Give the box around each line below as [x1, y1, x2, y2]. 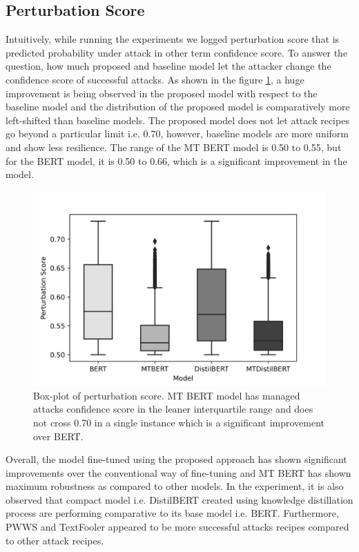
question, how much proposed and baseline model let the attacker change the [6, 59, 331, 73]
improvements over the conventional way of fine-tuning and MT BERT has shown [6, 465, 351, 480]
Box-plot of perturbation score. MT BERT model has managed [33, 388, 300, 402]
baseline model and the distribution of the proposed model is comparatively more [6, 99, 350, 114]
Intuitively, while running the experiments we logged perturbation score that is [6, 32, 340, 46]
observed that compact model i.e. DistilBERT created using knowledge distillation [6, 492, 353, 506]
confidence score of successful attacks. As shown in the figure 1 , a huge [6, 72, 304, 86]
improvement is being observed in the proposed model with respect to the [6, 86, 318, 100]
